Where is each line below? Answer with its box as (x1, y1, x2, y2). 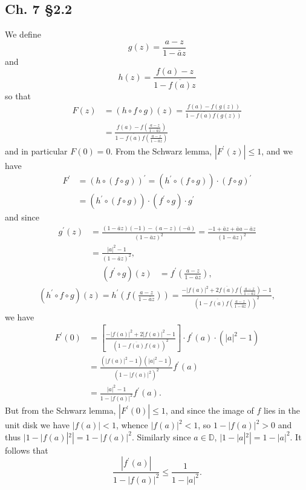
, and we (261, 144, 293, 157)
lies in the (263, 404, 300, 417)
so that (5, 89, 31, 102)
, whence (116, 419, 148, 431)
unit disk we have (5, 419, 70, 431)
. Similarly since (131, 430, 191, 443)
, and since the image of (165, 404, 254, 417)
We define (5, 28, 41, 41)
